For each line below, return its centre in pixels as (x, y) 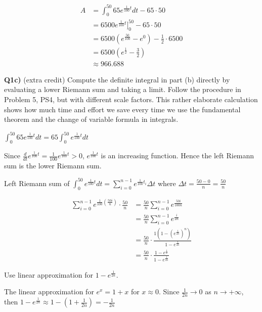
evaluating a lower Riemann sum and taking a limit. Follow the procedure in (123, 89)
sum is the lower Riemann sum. (53, 165)
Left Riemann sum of (37, 183)
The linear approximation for (49, 292)
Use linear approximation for (49, 274)
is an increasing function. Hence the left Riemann (178, 155)
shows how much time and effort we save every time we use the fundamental (122, 109)
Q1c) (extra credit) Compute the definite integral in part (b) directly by (117, 79)
